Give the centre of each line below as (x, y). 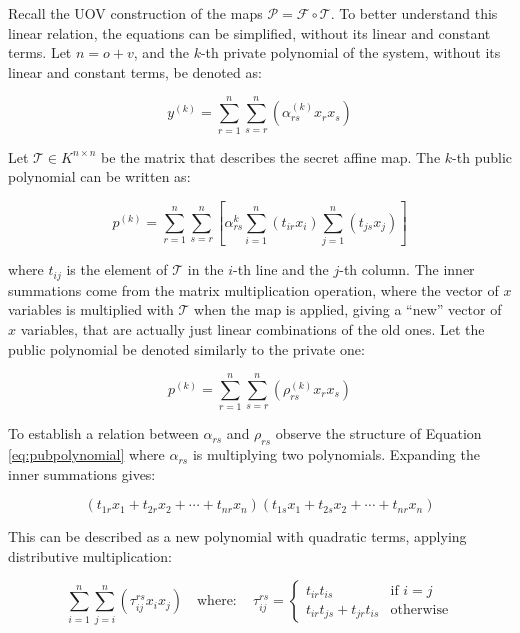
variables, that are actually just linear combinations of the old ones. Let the (252, 328)
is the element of (117, 269)
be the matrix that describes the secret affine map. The (271, 156)
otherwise (419, 609)
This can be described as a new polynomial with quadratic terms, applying (237, 536)
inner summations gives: (82, 473)
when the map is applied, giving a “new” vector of (348, 309)
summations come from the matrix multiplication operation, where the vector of (253, 289)
